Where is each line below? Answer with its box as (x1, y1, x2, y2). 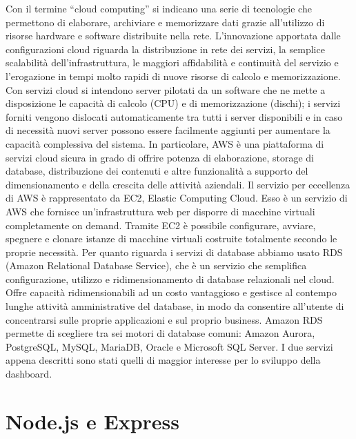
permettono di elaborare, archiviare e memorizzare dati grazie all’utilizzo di (6, 14, 325, 29)
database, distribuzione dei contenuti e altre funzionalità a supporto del (6, 164, 308, 178)
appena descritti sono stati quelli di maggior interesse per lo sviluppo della (6, 353, 321, 367)
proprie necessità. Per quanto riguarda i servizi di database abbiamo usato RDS (6, 244, 343, 259)
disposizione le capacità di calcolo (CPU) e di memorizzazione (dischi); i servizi (6, 96, 341, 110)
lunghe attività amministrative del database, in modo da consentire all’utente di (6, 299, 344, 313)
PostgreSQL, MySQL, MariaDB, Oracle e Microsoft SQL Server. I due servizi (6, 339, 333, 353)
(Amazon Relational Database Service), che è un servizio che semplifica (6, 258, 307, 273)
